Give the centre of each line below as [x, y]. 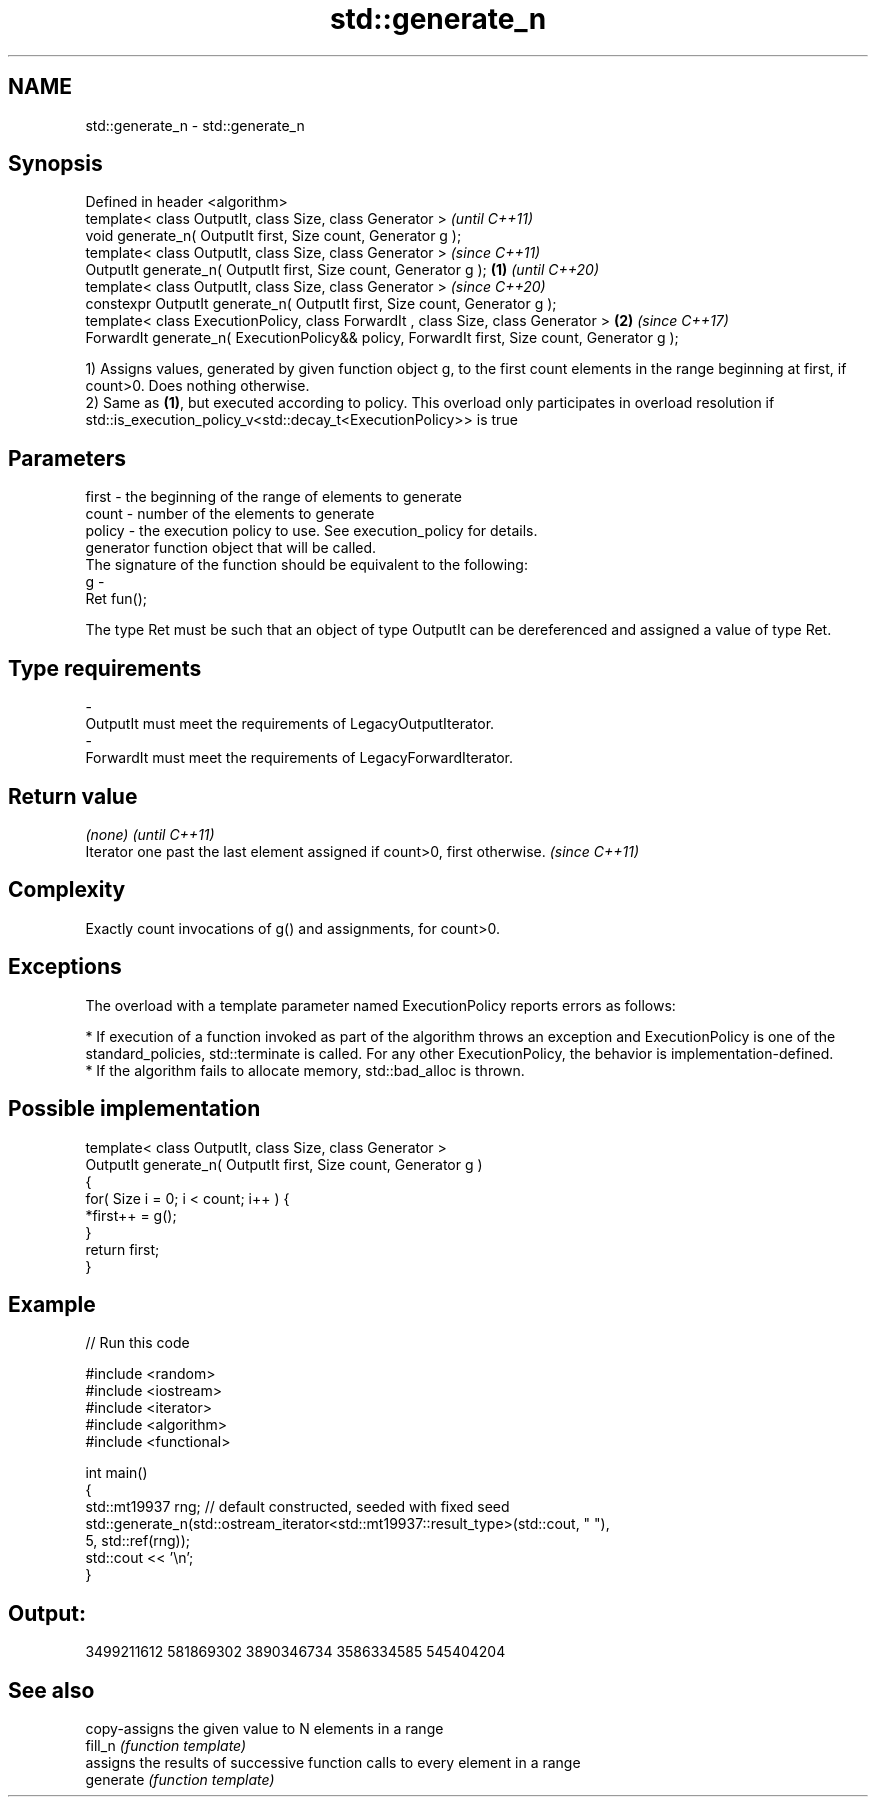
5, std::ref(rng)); [138, 1541]
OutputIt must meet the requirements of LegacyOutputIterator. [290, 724]
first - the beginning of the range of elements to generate [273, 497]
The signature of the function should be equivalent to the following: [306, 565]
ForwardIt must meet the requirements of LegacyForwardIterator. [299, 758]
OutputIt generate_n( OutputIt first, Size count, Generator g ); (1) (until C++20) [342, 270]
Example [52, 1304]
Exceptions [65, 967]
